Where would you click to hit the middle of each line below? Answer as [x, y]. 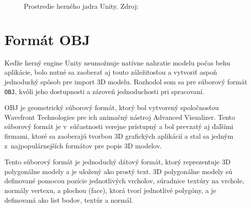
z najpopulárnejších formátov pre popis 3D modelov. [83, 145]
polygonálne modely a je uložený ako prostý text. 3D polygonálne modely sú [118, 171]
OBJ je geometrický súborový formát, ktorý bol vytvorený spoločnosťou [112, 107]
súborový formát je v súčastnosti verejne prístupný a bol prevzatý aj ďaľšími [119, 126]
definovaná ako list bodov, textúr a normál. [69, 200]
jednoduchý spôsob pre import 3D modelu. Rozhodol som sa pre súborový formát [126, 81]
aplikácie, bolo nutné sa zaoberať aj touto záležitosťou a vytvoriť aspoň [111, 72]
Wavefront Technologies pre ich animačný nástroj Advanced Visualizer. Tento [120, 117]
